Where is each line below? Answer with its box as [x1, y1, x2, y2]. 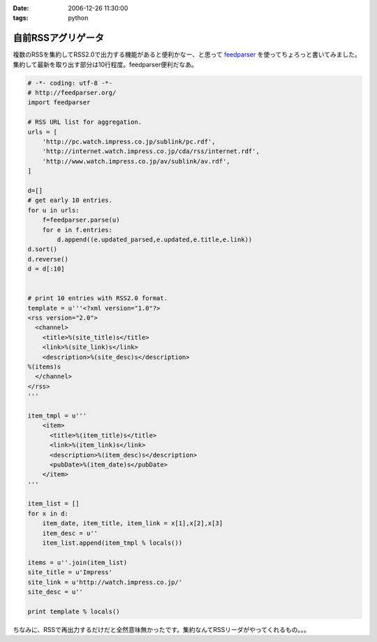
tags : [13, 14, 29, 22]
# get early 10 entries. [27, 197, 113, 204]
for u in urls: [27, 206, 80, 214]
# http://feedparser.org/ [27, 89, 117, 97]
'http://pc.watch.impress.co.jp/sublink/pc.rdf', [42, 138, 216, 146]
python [68, 14, 89, 22]
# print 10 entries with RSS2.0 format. [27, 294, 168, 302]
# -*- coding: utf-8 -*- [27, 79, 113, 87]
